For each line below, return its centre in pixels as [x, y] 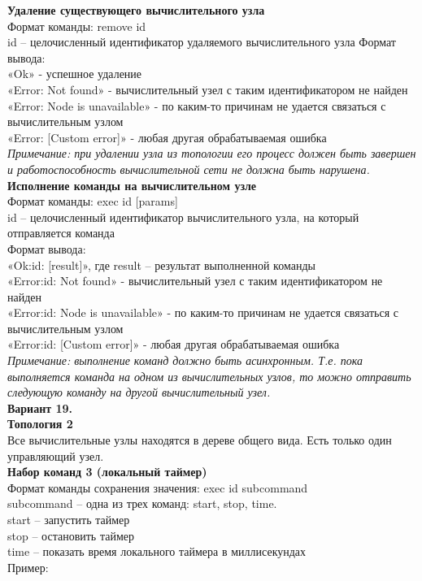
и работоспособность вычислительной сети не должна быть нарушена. [189, 169]
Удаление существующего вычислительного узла [136, 10]
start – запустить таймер [69, 519]
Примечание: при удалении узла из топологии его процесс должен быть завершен [212, 153]
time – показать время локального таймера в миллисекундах [157, 551]
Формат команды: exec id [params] [93, 201]
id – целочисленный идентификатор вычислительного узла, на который [183, 217]
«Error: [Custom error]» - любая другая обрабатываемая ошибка [167, 137]
